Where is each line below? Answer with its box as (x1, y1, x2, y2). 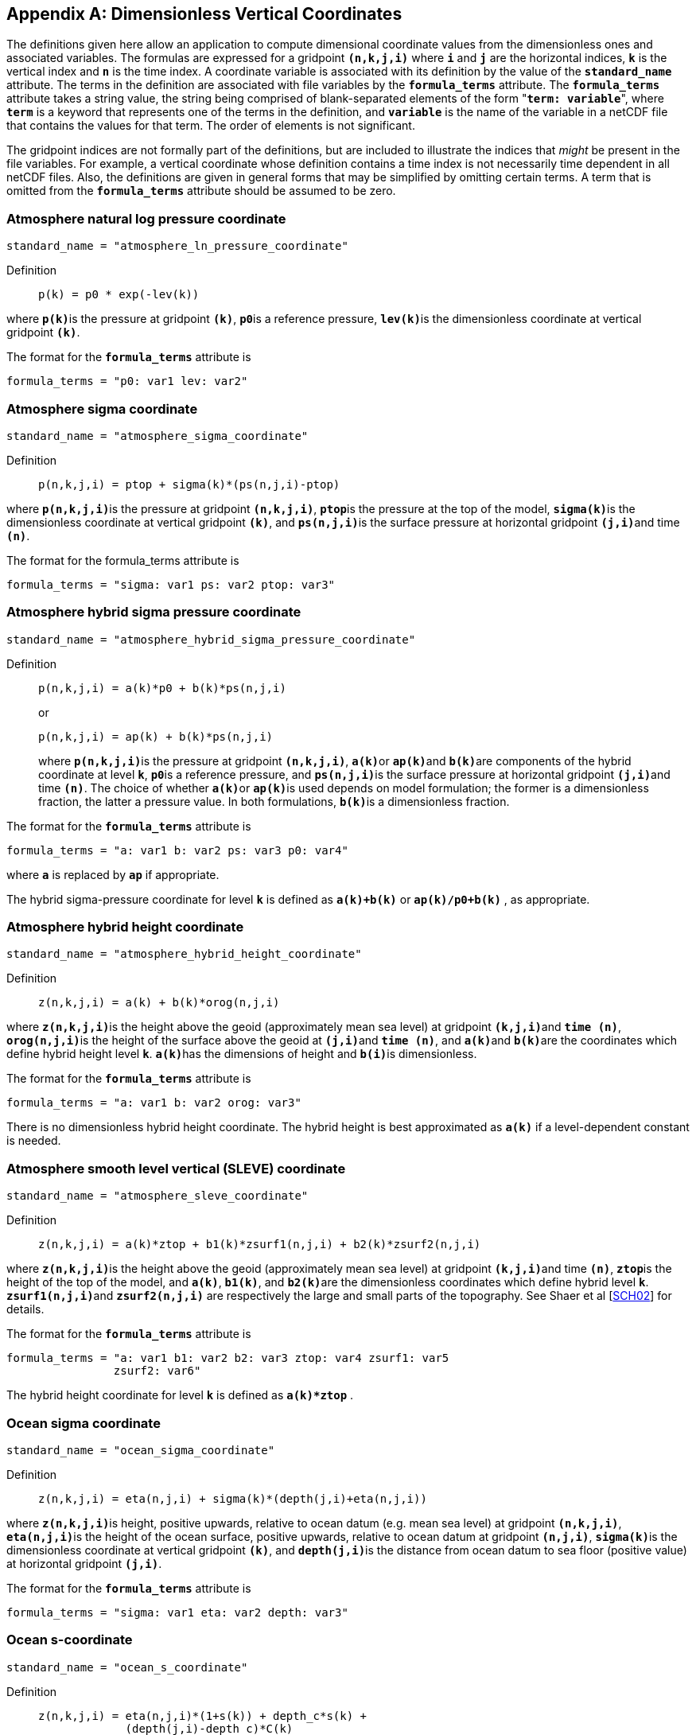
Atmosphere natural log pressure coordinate (6, 210, 286, 227)
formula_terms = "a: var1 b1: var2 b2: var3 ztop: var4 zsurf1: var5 (6, 1352, 449, 1365)
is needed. (6, 1134, 61, 1148)
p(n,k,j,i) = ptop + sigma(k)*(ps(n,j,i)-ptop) (38, 477, 340, 491)
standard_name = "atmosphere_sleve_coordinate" (6, 1189, 309, 1203)
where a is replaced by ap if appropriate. (6, 867, 220, 881)
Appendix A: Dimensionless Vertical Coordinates (6, 4, 402, 24)
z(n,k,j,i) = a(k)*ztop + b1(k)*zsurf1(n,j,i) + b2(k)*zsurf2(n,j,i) (38, 1238, 481, 1251)
